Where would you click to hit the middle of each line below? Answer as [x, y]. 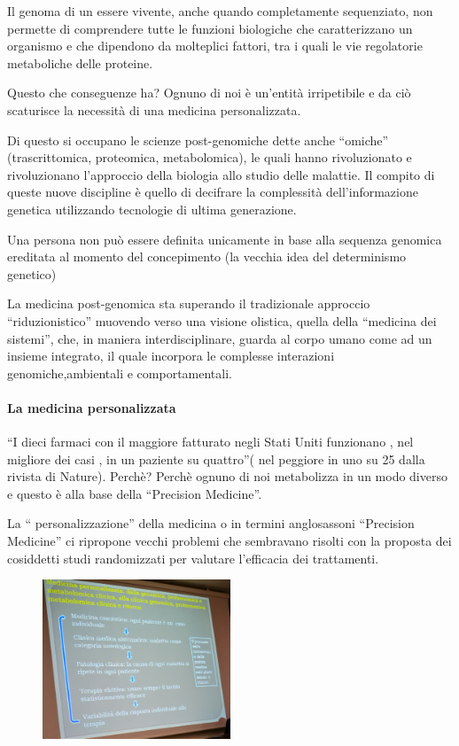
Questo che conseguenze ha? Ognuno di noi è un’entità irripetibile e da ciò [209, 93]
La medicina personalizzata [92, 407]
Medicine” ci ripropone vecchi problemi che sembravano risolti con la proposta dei [229, 541]
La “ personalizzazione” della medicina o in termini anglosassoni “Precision [211, 523]
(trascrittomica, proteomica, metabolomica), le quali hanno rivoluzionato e [210, 157]
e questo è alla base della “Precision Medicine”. [135, 493]
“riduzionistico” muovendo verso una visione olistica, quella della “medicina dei [222, 320]
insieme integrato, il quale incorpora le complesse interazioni [171, 356]
